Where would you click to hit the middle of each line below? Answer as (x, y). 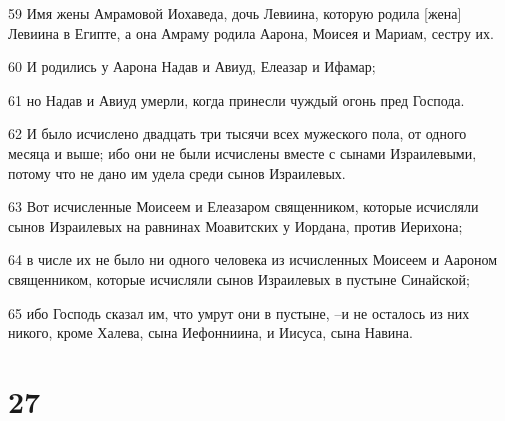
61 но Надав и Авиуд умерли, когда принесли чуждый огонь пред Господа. (236, 99)
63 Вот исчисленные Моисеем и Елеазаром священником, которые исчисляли (243, 206)
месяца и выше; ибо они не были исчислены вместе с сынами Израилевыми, (242, 152)
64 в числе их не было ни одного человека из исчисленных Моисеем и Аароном (253, 259)
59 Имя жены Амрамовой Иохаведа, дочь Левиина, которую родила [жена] (235, 13)
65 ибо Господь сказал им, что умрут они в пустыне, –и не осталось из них (239, 312)
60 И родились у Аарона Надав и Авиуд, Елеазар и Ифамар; (192, 66)
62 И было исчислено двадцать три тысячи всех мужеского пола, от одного (237, 133)
